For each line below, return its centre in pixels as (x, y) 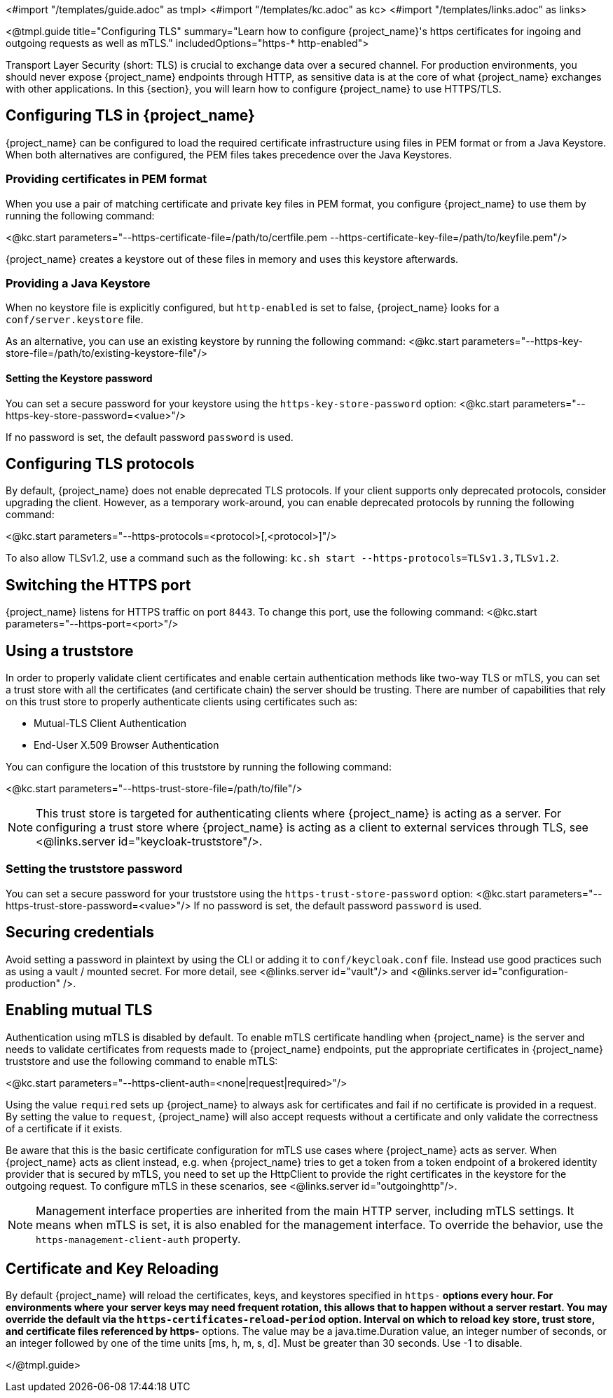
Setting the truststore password (94, 869)
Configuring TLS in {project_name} (130, 116)
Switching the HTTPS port (98, 585)
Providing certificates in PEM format (106, 179)
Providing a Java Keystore (78, 283)
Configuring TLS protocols (100, 463)
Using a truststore (70, 651)
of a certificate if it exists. (64, 1128)
